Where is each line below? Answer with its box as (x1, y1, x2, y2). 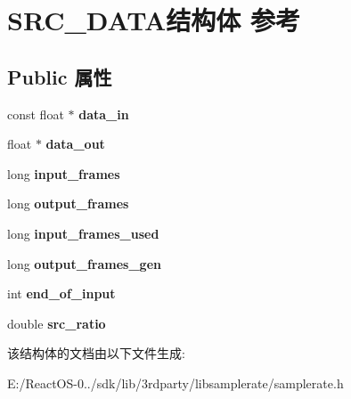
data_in (78, 104, 129, 123)
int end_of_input (7, 284, 116, 303)
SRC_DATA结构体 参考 (7, 2, 300, 38)
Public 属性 (7, 62, 112, 90)
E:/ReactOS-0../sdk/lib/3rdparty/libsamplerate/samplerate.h (7, 373, 344, 392)
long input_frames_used (7, 224, 159, 242)
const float (7, 104, 64, 123)
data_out (45, 134, 105, 153)
